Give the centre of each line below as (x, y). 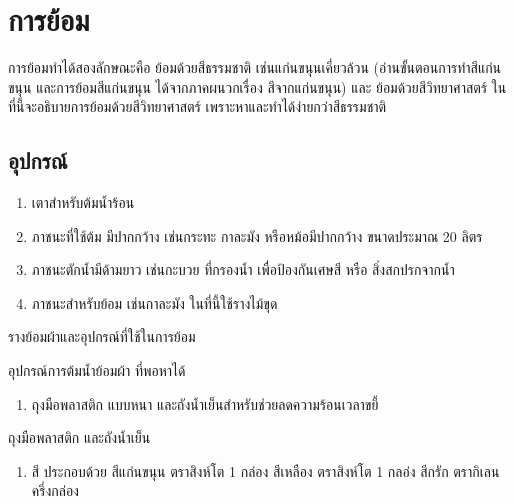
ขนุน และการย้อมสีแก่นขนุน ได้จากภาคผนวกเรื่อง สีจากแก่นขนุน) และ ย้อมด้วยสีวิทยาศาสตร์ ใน (257, 86)
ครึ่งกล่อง (55, 490)
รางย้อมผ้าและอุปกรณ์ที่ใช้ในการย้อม (102, 336)
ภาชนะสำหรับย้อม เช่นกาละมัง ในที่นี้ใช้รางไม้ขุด (154, 302)
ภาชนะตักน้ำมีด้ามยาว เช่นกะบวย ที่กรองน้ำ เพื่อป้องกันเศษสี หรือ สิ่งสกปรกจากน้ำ (243, 269)
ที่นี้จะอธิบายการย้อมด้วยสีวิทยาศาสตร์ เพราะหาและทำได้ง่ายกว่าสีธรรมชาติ (197, 106)
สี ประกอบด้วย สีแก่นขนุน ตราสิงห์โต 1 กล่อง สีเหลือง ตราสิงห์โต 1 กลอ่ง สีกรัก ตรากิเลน (265, 470)
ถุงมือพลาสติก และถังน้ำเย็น (79, 437)
